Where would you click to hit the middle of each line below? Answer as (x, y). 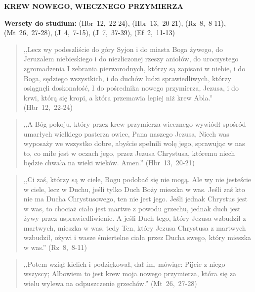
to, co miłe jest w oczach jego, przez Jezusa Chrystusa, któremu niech (129, 153)
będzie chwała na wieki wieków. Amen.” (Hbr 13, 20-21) (109, 163)
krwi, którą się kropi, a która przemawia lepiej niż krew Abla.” (118, 97)
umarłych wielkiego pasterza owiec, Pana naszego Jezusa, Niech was (126, 133)
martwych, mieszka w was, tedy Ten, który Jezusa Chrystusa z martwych (135, 227)
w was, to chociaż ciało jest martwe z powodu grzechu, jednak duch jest (132, 208)
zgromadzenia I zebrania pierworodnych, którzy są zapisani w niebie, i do (134, 68)
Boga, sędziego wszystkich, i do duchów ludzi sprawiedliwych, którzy (127, 78)
